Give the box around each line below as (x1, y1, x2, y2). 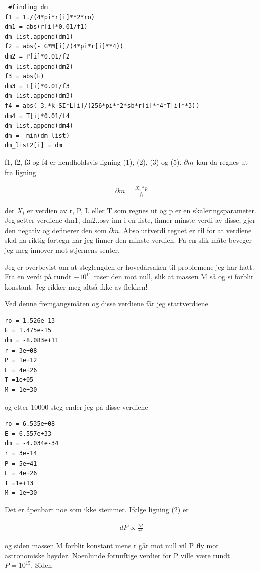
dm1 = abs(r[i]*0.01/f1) (5, 23, 88, 31)
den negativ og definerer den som (5, 224, 107, 235)
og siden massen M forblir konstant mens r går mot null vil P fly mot (5, 540, 219, 551)
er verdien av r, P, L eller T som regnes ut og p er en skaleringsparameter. (27, 205, 256, 215)
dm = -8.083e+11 (5, 337, 59, 345)
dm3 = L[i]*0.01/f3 (5, 82, 70, 90)
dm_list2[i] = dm (5, 142, 62, 149)
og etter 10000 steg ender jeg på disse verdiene (5, 401, 148, 412)
